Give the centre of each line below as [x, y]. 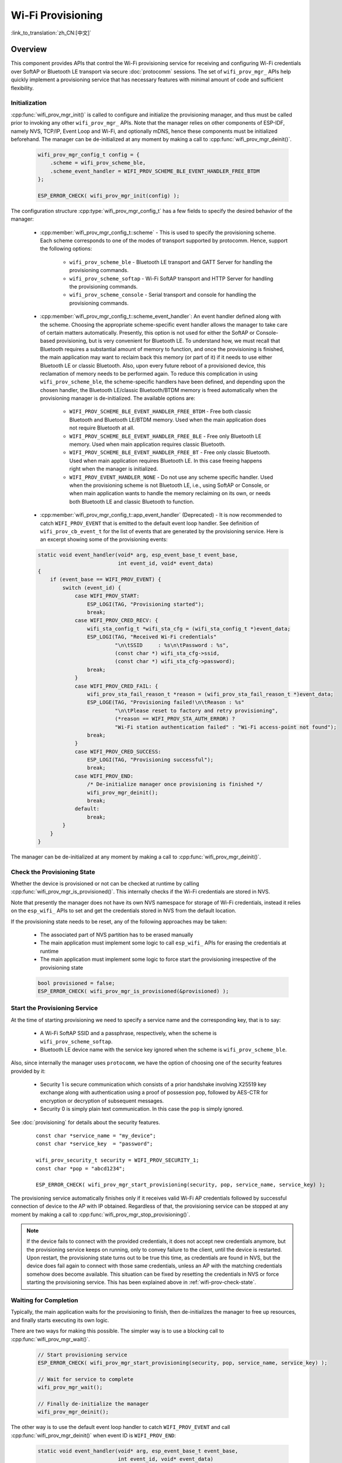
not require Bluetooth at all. [102, 428]
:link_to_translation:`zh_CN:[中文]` [51, 33]
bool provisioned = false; [76, 983]
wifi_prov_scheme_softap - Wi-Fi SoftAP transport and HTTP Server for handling [171, 279]
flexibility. [23, 88]
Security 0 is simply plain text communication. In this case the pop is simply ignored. [142, 1109]
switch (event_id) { [92, 588]
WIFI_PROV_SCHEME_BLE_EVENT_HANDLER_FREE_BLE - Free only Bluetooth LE [165, 436]
